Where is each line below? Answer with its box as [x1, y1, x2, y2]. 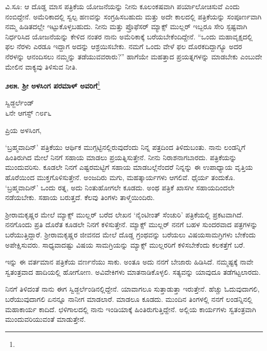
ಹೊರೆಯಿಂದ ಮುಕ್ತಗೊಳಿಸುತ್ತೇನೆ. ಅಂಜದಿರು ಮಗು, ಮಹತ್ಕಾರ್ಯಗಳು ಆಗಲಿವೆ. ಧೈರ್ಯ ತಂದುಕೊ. [5, 171, 235, 182]
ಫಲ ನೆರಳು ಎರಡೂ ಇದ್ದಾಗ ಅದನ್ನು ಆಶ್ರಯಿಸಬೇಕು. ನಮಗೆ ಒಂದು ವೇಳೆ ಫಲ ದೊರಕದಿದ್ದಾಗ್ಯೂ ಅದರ [5, 41, 242, 52]
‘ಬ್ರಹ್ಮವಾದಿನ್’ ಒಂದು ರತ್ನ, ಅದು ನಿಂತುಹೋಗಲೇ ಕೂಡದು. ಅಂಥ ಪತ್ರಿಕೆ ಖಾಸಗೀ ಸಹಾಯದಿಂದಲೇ [5, 182, 235, 192]
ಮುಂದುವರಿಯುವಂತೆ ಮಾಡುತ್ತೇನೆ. [5, 314, 86, 324]
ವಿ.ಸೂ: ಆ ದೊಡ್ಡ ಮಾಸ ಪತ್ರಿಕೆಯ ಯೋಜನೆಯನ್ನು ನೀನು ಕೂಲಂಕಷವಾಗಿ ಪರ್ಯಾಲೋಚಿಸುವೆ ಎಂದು [5, 1, 240, 11]
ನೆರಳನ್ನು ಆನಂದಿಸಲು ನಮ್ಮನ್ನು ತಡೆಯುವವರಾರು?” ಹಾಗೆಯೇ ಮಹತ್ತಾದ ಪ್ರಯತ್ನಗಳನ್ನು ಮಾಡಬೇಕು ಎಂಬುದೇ [5, 51, 262, 61]
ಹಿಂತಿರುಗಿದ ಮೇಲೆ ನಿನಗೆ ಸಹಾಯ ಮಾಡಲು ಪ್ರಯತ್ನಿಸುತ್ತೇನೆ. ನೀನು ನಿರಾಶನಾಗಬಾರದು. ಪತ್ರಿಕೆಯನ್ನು [5, 151, 237, 162]
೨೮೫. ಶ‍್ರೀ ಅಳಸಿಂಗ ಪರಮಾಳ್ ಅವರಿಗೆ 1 [5, 79, 101, 91]
